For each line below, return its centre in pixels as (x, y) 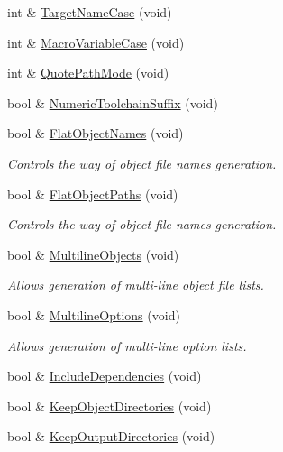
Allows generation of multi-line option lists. (127, 345)
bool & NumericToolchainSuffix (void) (113, 102)
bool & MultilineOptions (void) (94, 314)
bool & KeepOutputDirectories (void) (111, 436)
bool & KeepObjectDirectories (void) (110, 406)
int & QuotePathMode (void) (88, 73)
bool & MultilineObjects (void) (93, 254)
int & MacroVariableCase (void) (96, 42)
